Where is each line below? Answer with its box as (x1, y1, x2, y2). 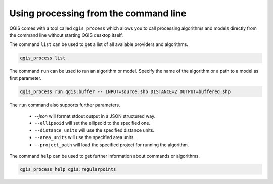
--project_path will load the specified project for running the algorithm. (34, 142, 189, 148)
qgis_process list (20, 55, 66, 61)
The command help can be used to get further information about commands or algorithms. (9, 153, 200, 159)
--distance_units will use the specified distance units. (34, 127, 154, 133)
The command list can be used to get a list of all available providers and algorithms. (9, 41, 189, 48)
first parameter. (9, 75, 41, 81)
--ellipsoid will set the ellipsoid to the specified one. (34, 120, 151, 126)
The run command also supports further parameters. (9, 102, 121, 108)
